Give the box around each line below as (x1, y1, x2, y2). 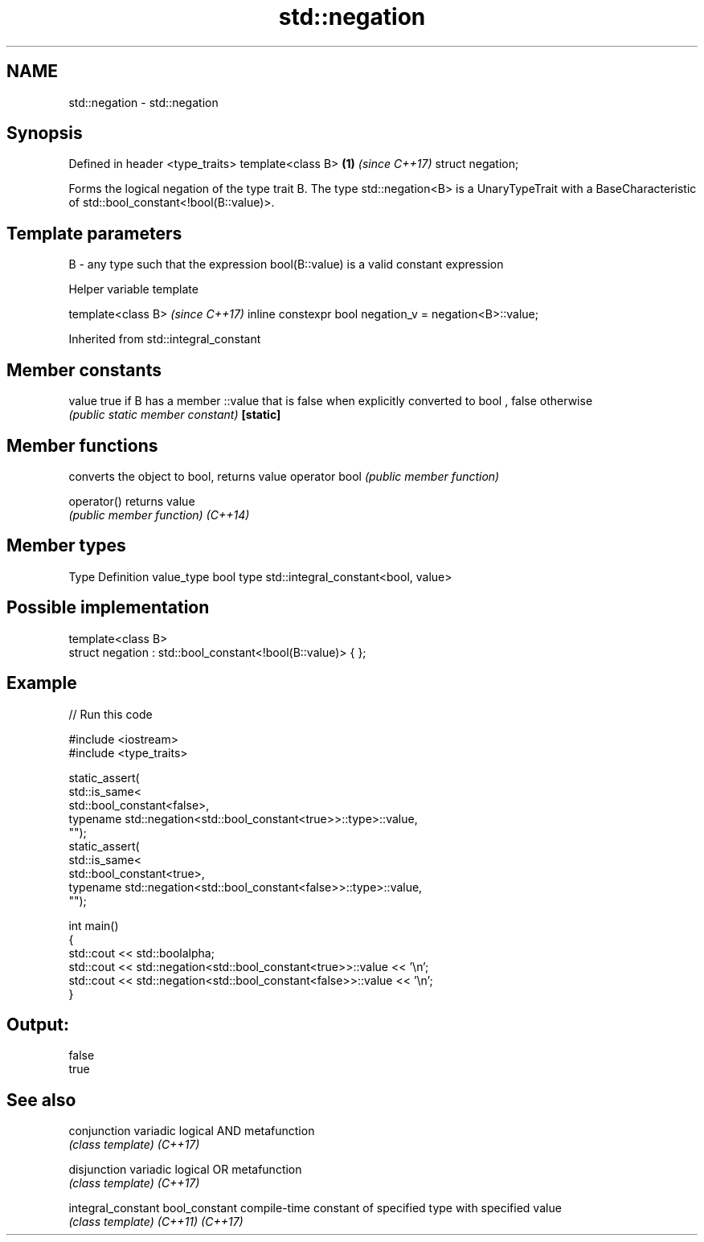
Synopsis (6, 123, 83, 144)
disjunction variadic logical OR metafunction (68, 1162, 302, 1177)
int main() (68, 918, 119, 933)
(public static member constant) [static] (68, 408, 281, 422)
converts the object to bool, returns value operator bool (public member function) (68, 469, 500, 483)
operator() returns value (68, 494, 195, 508)
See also (6, 1089, 76, 1110)
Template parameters (6, 223, 182, 244)
